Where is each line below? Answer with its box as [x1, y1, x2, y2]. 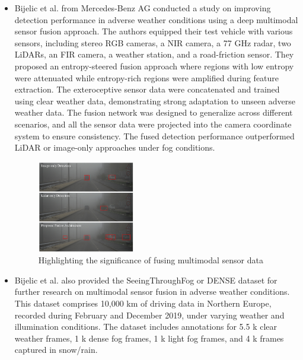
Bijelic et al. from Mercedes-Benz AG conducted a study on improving [14, 2, 271, 14]
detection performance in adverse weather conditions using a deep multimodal [14, 13, 298, 26]
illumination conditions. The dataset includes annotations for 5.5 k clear [14, 320, 277, 333]
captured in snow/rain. [14, 343, 98, 356]
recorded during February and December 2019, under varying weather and [14, 308, 285, 321]
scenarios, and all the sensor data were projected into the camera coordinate [14, 117, 292, 130]
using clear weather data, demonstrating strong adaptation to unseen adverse [14, 94, 295, 107]
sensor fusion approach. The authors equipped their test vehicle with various [14, 25, 293, 37]
